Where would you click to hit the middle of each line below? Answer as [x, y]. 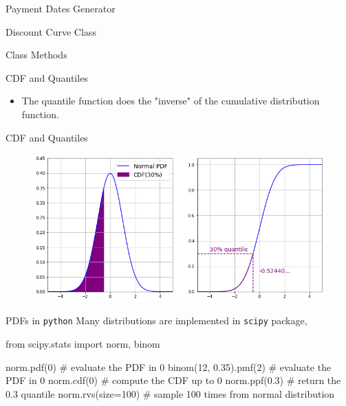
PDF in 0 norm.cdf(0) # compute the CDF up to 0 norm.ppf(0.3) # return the [173, 380]
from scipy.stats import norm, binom [83, 344]
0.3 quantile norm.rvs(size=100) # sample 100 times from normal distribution [170, 393]
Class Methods [36, 55]
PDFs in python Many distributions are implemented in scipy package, [156, 320]
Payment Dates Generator [61, 8]
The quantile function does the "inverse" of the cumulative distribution [171, 101]
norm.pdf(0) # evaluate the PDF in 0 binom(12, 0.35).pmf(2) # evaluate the [169, 366]
